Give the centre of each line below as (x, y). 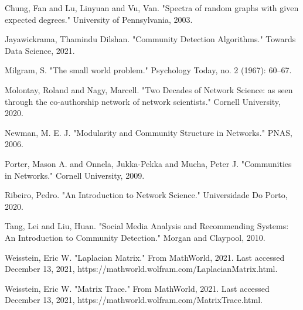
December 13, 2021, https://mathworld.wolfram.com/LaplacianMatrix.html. (141, 269)
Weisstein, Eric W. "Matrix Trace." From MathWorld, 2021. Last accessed (137, 288)
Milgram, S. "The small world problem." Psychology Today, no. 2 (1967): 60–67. (148, 70)
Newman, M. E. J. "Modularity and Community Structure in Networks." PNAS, (149, 132)
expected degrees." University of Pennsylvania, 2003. (99, 19)
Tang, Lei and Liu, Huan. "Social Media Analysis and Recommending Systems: (147, 226)
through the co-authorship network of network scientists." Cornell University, (143, 101)
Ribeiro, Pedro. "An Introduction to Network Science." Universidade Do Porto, (146, 195)
